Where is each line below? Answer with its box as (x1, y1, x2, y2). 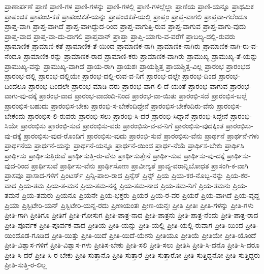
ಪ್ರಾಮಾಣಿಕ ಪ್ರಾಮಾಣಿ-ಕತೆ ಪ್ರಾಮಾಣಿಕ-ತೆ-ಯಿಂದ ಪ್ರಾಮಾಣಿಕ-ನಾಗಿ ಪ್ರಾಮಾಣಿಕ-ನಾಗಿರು (5, 41, 201, 51)
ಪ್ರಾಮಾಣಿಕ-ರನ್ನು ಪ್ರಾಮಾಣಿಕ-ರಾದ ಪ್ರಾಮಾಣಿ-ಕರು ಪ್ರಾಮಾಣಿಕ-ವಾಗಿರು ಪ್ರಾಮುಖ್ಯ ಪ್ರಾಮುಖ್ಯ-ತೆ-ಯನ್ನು (23, 50, 258, 61)
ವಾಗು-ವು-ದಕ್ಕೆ (5, 90, 37, 101)
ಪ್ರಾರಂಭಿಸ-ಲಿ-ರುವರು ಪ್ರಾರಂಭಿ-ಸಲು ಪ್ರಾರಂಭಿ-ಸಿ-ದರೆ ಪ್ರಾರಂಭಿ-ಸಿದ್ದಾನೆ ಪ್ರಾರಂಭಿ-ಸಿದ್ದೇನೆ (27, 110, 228, 121)
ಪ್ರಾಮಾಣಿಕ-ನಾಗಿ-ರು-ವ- (203, 41, 258, 51)
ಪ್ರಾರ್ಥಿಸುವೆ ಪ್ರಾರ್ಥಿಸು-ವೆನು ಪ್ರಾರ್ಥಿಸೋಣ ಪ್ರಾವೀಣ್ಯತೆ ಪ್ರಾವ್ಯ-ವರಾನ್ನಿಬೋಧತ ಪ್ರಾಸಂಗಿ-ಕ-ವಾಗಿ (31, 160, 249, 170)
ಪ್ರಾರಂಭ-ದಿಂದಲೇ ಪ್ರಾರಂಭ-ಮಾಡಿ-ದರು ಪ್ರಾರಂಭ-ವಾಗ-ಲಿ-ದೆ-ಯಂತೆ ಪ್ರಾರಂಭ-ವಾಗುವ (28, 80, 228, 91)
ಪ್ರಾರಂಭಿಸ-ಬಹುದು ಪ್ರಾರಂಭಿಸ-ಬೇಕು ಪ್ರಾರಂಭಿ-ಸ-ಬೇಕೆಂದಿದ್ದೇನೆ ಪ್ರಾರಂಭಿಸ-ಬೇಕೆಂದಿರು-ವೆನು (5, 100, 214, 111)
